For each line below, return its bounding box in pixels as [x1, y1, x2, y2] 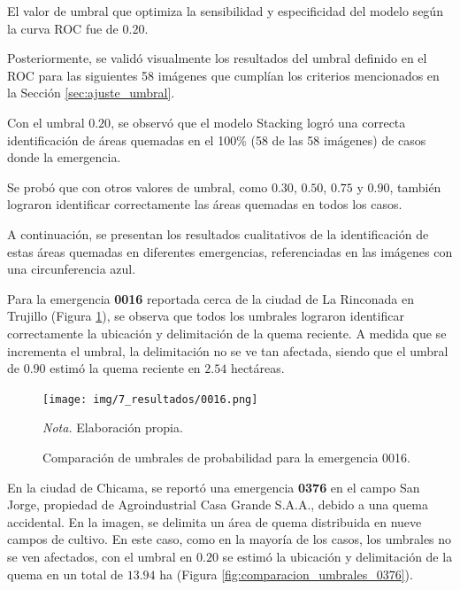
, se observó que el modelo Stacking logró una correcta [111, 113, 406, 131]
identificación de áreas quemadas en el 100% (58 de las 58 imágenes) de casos [7, 130, 426, 149]
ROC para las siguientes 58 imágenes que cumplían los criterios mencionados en [7, 66, 440, 84]
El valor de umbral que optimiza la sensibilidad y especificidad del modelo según [7, 2, 443, 19]
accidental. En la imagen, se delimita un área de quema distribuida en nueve [7, 512, 422, 531]
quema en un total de [7, 564, 124, 583]
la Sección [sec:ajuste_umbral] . [7, 83, 175, 102]
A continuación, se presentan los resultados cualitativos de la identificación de [7, 224, 429, 243]
